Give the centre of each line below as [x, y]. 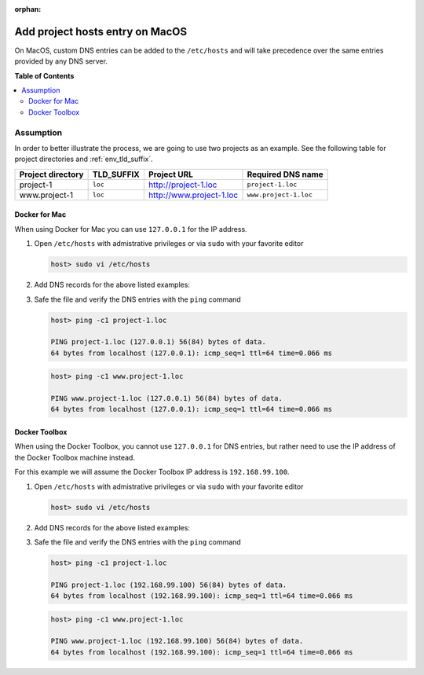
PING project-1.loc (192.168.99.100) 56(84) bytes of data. [169, 585]
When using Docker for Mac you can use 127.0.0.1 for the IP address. [131, 229]
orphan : [28, 9]
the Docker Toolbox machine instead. [75, 457]
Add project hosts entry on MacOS [101, 31]
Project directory [51, 174]
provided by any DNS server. [61, 61]
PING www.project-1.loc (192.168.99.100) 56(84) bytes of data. [177, 641]
